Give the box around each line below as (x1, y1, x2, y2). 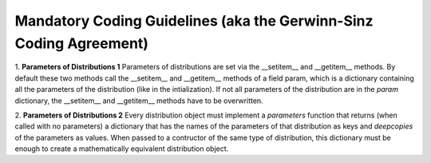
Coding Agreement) (14, 34, 149, 52)
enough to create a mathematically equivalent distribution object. (14, 144, 229, 153)
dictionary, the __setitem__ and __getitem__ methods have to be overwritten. (14, 96, 263, 105)
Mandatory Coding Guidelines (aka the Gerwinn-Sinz (14, 12, 374, 30)
